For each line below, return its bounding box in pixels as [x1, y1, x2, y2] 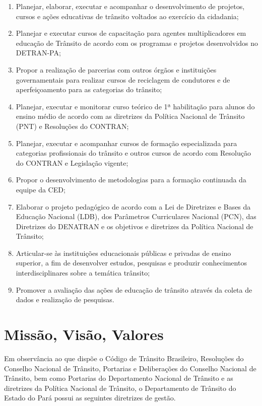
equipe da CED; [16, 184, 65, 194]
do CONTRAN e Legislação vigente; [16, 157, 128, 168]
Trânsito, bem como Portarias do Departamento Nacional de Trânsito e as [4, 373, 233, 383]
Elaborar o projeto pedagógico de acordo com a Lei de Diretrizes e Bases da [16, 201, 251, 212]
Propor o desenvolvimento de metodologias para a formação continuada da [16, 174, 246, 185]
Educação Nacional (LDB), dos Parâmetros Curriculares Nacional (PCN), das [16, 211, 256, 222]
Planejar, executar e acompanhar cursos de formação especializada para [16, 138, 237, 148]
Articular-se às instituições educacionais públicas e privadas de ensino [16, 247, 231, 258]
